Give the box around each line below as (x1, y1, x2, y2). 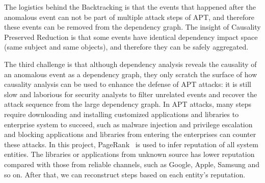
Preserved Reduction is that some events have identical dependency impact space (4, 31, 258, 42)
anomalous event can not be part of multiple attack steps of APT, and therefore (4, 11, 254, 22)
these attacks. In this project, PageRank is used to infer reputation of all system (4, 139, 258, 149)
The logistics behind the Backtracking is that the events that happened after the (4, 2, 256, 12)
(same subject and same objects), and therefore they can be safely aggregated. (4, 41, 249, 52)
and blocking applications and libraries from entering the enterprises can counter (4, 129, 256, 140)
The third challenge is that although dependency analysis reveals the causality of (4, 58, 257, 69)
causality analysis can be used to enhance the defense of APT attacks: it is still (4, 79, 251, 89)
